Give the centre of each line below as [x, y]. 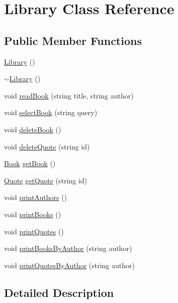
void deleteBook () [33, 129]
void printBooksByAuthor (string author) [68, 248]
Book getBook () [30, 163]
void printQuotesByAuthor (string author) [69, 265]
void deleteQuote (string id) [47, 146]
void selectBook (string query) [51, 112]
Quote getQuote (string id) [46, 180]
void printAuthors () [36, 197]
